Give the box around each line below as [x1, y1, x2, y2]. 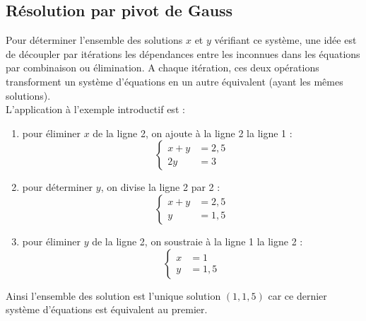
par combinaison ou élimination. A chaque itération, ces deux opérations [6, 60, 319, 75]
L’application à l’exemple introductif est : [6, 102, 185, 117]
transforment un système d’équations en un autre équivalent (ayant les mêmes [6, 74, 343, 88]
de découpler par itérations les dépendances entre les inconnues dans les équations [6, 46, 360, 61]
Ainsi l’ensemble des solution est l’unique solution [6, 288, 221, 303]
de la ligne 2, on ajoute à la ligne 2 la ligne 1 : [93, 125, 293, 140]
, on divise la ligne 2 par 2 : [100, 180, 220, 194]
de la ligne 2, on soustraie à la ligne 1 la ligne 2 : [92, 233, 303, 248]
